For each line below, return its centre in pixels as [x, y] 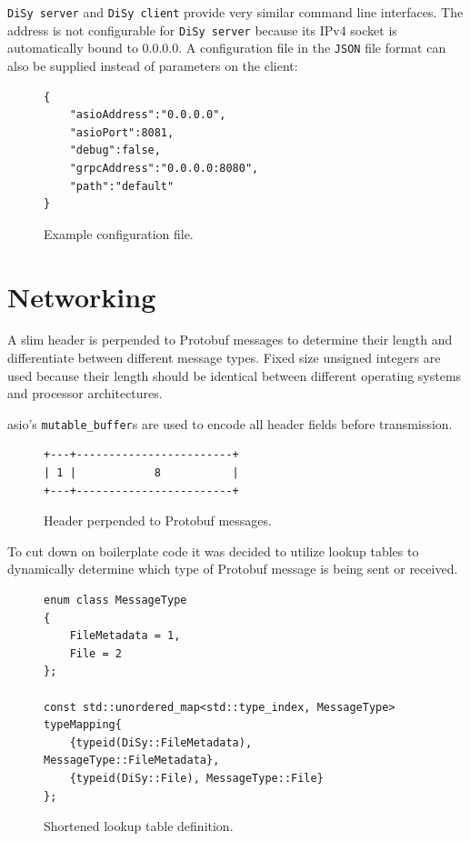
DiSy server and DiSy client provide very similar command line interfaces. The [235, 12]
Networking [82, 296]
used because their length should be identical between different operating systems [235, 375]
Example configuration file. [119, 233]
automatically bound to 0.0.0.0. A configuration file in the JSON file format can [227, 48]
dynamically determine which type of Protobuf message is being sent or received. [233, 569]
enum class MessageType [115, 601]
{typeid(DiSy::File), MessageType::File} [196, 778]
